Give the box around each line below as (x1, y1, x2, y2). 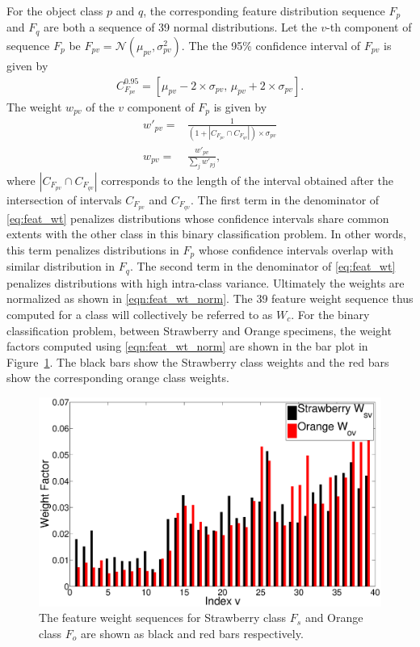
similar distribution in (6, 258, 115, 275)
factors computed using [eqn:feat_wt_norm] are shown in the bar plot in (6, 338, 368, 355)
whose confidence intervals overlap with (198, 241, 393, 258)
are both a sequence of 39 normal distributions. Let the (44, 19, 317, 36)
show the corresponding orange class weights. (6, 369, 229, 386)
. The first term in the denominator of (190, 191, 380, 208)
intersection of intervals (6, 191, 122, 208)
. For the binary (291, 306, 370, 322)
